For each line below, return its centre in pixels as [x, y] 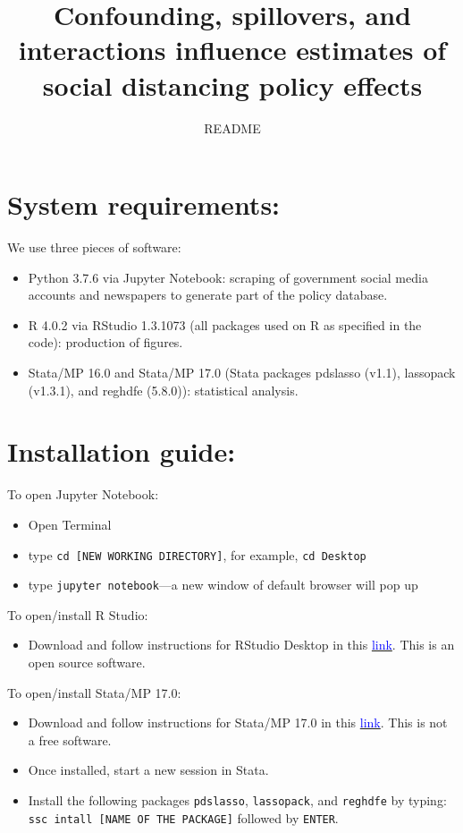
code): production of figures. [105, 342]
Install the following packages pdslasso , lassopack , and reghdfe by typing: [237, 799]
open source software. [87, 662]
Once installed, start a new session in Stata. [148, 770]
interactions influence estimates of [232, 50]
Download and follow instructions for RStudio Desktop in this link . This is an [241, 645]
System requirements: [144, 204]
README [232, 127]
